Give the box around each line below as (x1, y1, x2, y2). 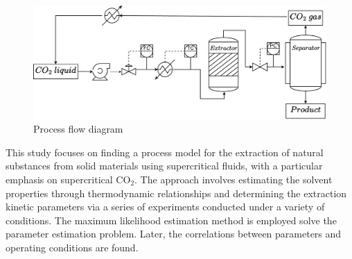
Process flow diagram (33, 122, 123, 136)
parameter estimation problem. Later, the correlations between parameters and (6, 226, 342, 241)
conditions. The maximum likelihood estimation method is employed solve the (6, 212, 337, 227)
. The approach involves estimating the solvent (134, 172, 333, 186)
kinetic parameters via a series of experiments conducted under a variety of (6, 199, 325, 214)
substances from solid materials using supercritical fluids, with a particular (6, 158, 323, 173)
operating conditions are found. (6, 240, 139, 254)
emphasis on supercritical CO (6, 172, 131, 186)
